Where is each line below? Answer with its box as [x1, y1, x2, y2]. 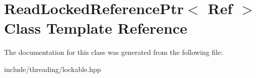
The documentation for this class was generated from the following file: [4, 47, 223, 57]
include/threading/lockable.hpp [4, 63, 101, 74]
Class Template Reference [4, 18, 188, 38]
